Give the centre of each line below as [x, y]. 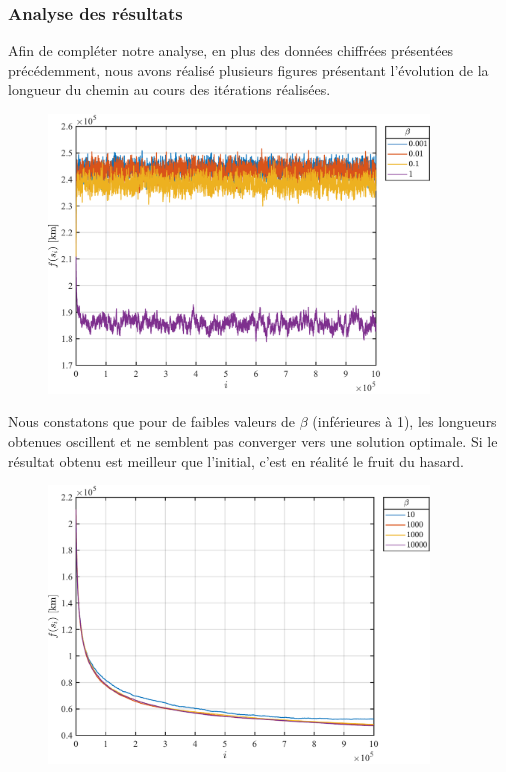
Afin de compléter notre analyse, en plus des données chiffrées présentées [231, 50]
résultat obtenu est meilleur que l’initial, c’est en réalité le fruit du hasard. [236, 460]
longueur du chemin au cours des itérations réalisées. [169, 89]
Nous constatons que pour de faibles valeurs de [152, 421]
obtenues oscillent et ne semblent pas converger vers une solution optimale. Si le [253, 441]
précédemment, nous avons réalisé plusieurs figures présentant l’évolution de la [248, 69]
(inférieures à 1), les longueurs [404, 421]
